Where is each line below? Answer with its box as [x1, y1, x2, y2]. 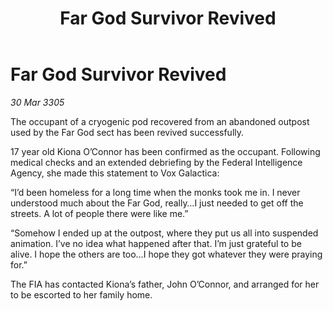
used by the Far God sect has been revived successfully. [10, 126, 245, 138]
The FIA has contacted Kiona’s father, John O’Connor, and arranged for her [10, 278, 320, 290]
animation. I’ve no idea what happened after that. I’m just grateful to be [10, 237, 302, 249]
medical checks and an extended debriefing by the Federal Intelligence [10, 156, 303, 168]
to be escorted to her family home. [10, 288, 153, 301]
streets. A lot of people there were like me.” [10, 207, 189, 219]
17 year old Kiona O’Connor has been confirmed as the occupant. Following [10, 145, 321, 157]
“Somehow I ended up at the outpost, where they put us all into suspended [10, 227, 319, 239]
